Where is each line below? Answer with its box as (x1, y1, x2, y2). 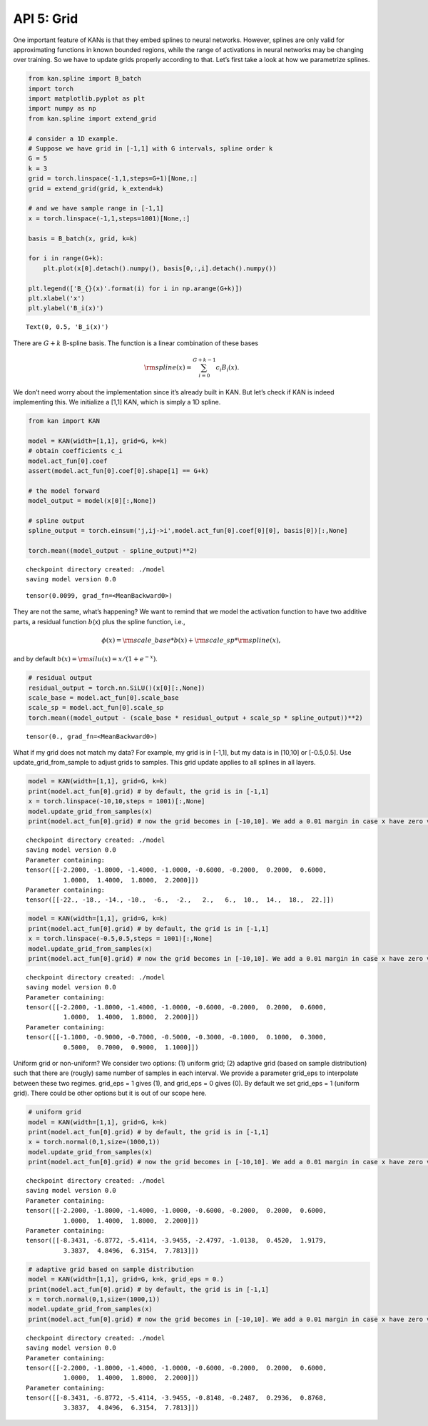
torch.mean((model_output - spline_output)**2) (28, 546, 198, 555)
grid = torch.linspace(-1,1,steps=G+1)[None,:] (28, 175, 198, 183)
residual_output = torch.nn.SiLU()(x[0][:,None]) (28, 683, 205, 692)
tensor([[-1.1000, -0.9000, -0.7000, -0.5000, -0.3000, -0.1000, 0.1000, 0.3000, (26, 1033, 327, 1042)
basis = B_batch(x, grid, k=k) (28, 234, 138, 243)
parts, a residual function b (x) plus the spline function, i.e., (13, 617, 185, 626)
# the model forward (28, 487, 100, 495)
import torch (28, 84, 74, 93)
